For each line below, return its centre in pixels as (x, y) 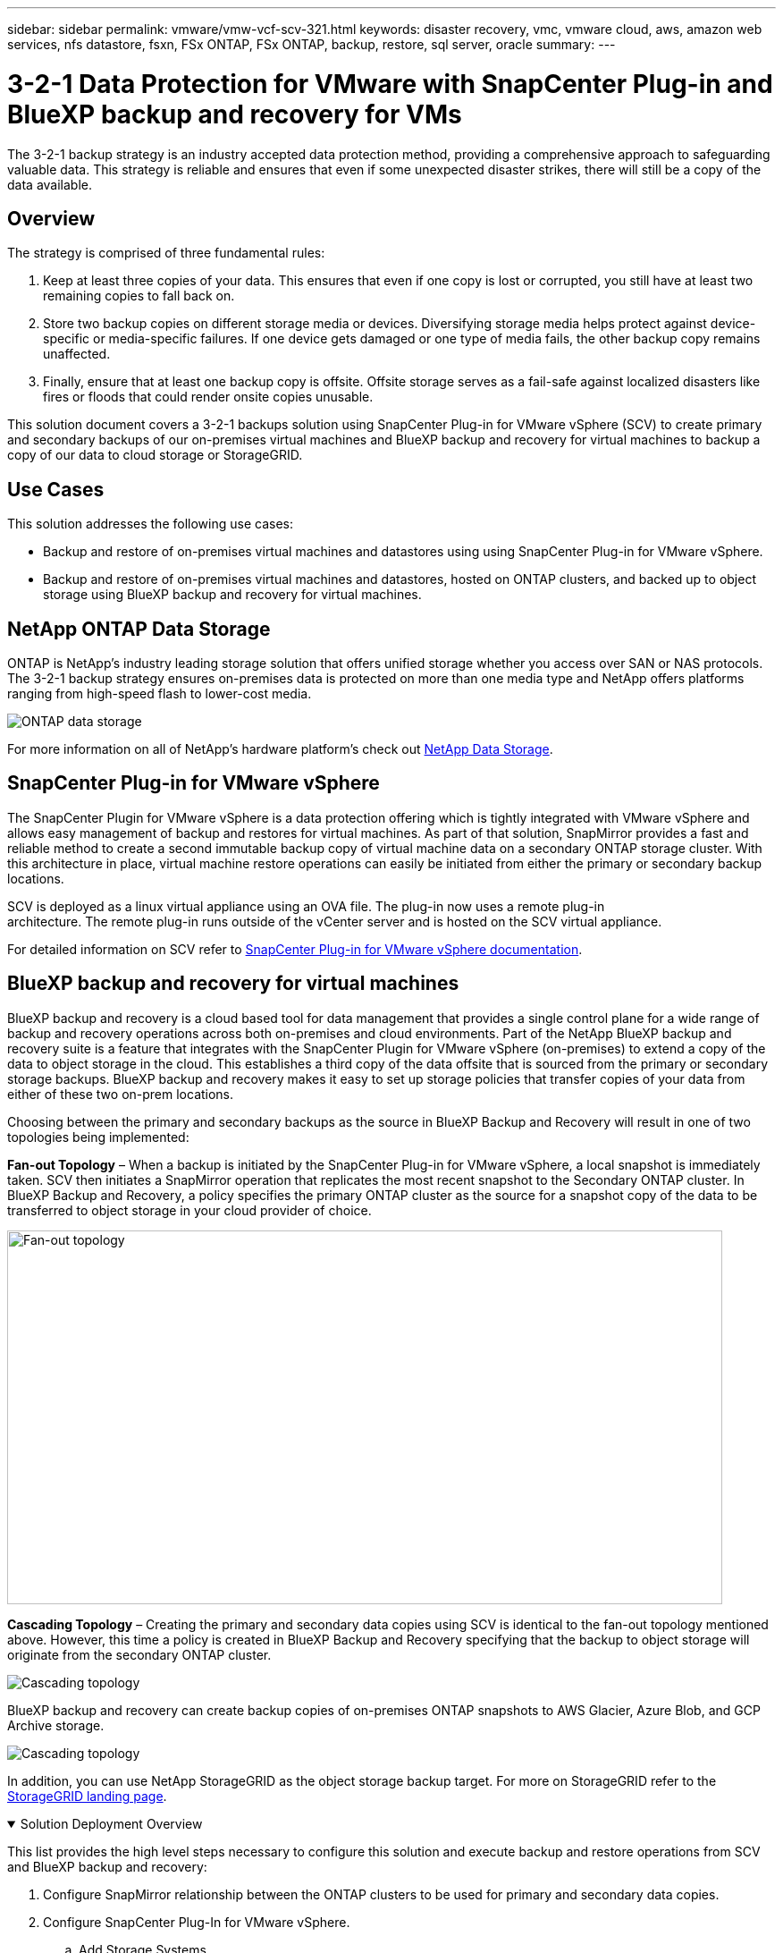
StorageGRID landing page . (87, 1796)
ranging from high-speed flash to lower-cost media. (160, 694)
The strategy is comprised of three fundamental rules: (166, 253)
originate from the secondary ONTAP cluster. (139, 1654)
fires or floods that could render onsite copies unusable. (208, 397)
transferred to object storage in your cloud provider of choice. (189, 1210)
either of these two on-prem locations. (121, 1094)
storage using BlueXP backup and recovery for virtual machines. (232, 595)
